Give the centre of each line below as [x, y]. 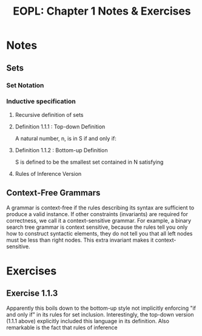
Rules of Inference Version [48, 173]
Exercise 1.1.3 [32, 293]
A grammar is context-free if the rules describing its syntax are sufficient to [100, 208]
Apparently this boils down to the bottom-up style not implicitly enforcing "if [101, 308]
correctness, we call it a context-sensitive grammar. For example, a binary [99, 220]
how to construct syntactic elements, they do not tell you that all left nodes [99, 233]
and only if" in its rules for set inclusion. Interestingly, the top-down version [100, 314]
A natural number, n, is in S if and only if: [66, 138]
